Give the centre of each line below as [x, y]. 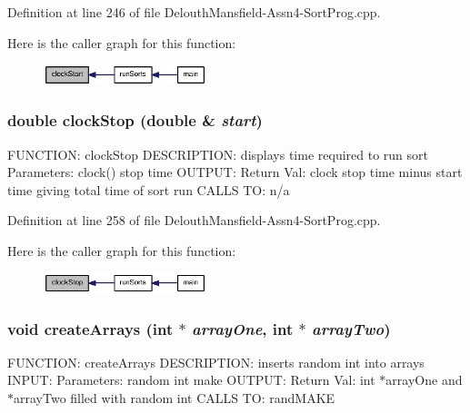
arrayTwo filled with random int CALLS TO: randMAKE [175, 398]
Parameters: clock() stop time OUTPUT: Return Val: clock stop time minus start [235, 172]
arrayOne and [424, 380]
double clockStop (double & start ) [135, 120]
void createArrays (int [90, 328]
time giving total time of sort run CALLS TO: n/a [149, 189]
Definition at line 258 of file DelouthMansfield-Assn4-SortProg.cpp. [194, 220]
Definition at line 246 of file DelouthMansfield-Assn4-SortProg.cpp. [194, 12]
